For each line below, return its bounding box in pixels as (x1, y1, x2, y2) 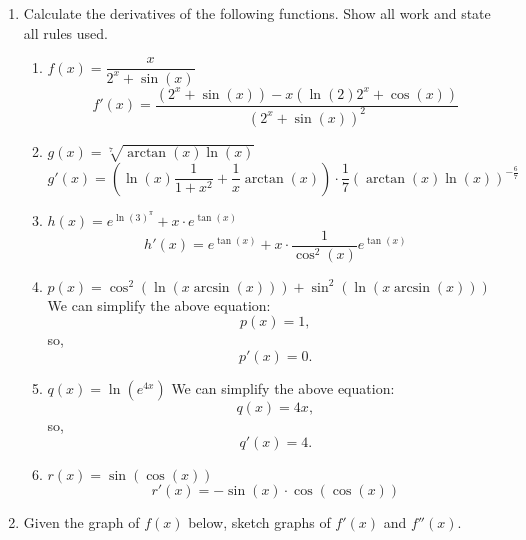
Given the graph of (23, 511, 140, 532)
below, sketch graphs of (188, 511, 331, 532)
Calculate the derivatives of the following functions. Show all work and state (23, 3, 491, 23)
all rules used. (23, 22, 108, 43)
